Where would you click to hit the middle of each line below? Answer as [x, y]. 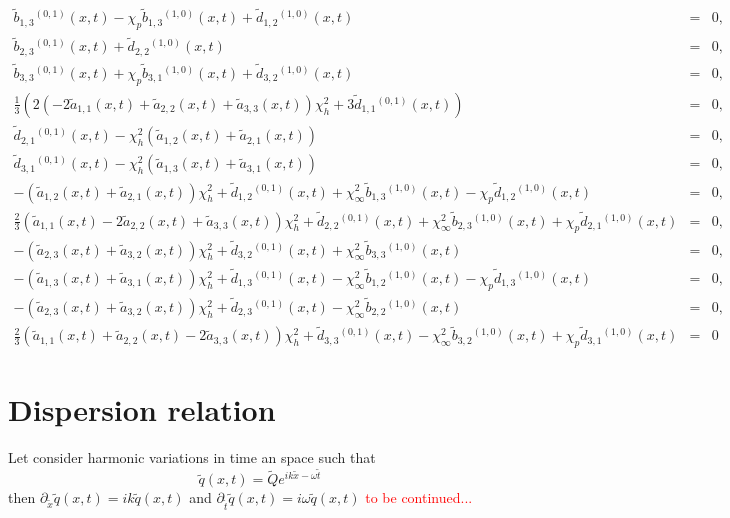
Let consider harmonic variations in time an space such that [192, 457]
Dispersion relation [142, 409]
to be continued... [419, 497]
